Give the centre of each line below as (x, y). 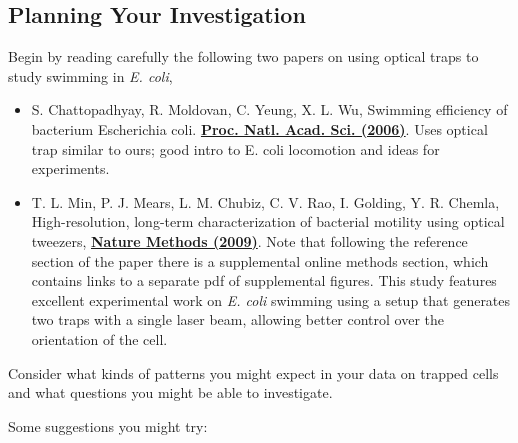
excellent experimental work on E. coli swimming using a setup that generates (271, 299)
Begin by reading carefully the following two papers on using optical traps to (243, 56)
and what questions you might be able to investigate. (170, 392)
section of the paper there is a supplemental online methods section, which (260, 260)
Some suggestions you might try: (108, 425)
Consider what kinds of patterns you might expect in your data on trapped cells (253, 372)
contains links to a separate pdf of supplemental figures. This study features (264, 280)
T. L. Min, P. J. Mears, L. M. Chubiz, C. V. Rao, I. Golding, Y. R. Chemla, (265, 201)
